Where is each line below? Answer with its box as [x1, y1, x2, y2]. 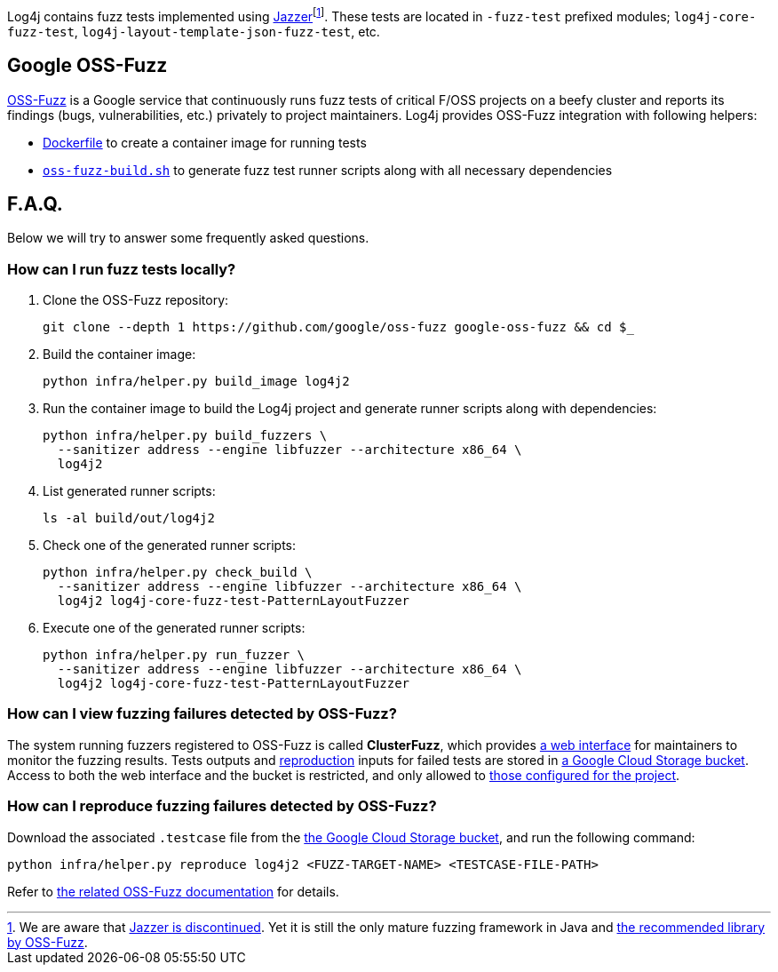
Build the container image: [43, 347, 196, 363]
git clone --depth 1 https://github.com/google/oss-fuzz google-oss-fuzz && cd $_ [43, 320, 634, 335]
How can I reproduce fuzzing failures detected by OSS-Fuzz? [7, 797, 437, 816]
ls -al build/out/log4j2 [43, 511, 215, 526]
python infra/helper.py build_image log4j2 [43, 374, 350, 389]
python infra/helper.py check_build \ [43, 565, 313, 580]
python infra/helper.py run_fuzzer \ [43, 648, 306, 663]
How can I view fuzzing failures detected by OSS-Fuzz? [7, 705, 397, 723]
